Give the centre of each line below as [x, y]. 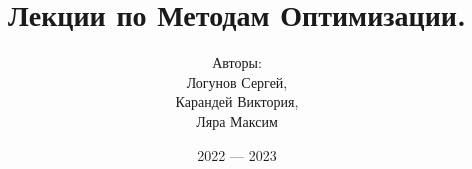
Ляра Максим [237, 120]
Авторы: [237, 62]
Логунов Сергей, [237, 81]
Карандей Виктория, [237, 101]
